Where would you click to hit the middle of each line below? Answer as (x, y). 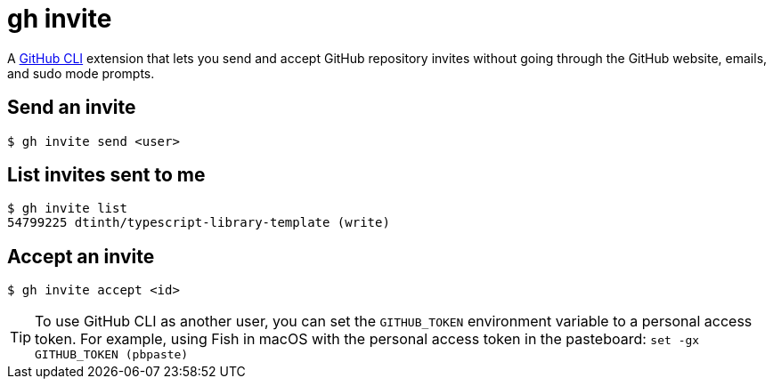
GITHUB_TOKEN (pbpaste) (112, 355)
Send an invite (72, 108)
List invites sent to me (106, 175)
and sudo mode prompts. (81, 73)
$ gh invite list (67, 209)
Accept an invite (81, 256)
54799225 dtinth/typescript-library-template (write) (199, 223)
